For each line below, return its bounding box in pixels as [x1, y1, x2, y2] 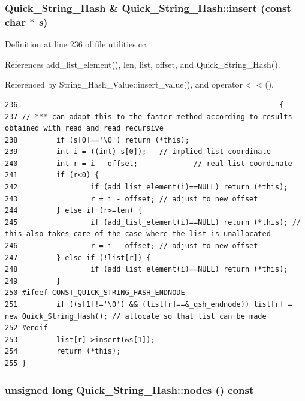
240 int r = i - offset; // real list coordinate [5, 159, 292, 168]
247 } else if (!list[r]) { [5, 253, 151, 262]
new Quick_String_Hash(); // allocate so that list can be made [5, 312, 267, 321]
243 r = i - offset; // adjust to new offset [5, 194, 258, 203]
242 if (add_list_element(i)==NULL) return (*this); [5, 183, 288, 192]
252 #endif [5, 324, 48, 333]
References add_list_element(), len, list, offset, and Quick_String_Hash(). [5, 58, 280, 70]
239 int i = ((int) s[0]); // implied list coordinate [5, 147, 271, 156]
